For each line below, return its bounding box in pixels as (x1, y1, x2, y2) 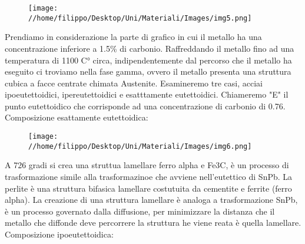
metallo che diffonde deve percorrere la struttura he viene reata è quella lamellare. (5, 216, 301, 229)
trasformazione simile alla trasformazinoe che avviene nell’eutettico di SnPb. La (5, 170, 293, 182)
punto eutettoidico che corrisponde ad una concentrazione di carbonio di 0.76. (5, 99, 286, 112)
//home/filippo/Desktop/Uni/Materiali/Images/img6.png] (28, 142, 252, 151)
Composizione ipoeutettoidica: (5, 228, 114, 240)
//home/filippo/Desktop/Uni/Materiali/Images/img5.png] (28, 14, 252, 22)
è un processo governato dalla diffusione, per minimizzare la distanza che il (5, 205, 275, 217)
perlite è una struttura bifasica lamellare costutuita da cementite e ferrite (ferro (5, 182, 292, 194)
